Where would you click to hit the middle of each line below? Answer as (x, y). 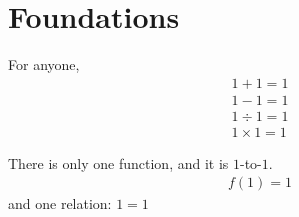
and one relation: (60, 203)
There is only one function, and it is (118, 162)
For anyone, (44, 64)
